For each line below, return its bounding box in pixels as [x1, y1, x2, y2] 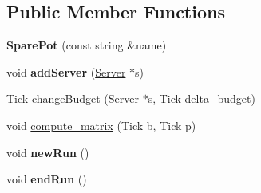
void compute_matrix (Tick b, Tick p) [6, 116, 196, 133]
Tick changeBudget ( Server [6, 90, 139, 107]
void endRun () [6, 171, 87, 187]
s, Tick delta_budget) [148, 90, 255, 107]
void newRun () [6, 144, 89, 160]
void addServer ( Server [6, 63, 126, 80]
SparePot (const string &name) [6, 37, 167, 53]
